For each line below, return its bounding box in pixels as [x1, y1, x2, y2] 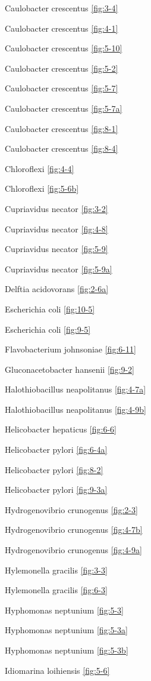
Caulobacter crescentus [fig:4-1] [5, 22, 118, 34]
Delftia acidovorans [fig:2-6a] [5, 283, 109, 295]
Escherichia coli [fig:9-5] [5, 323, 91, 335]
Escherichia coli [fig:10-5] [5, 302, 95, 315]
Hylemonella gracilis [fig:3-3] [5, 563, 108, 576]
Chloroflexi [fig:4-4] [5, 162, 74, 174]
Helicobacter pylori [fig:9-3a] [5, 483, 108, 496]
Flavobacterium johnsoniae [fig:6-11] [5, 343, 136, 355]
